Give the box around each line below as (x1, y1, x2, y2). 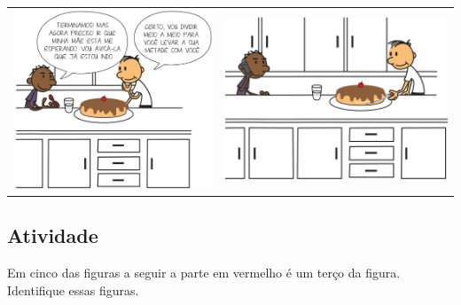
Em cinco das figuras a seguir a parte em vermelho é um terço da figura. (7, 262, 401, 281)
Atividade (7, 222, 98, 249)
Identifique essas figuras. (7, 280, 139, 299)
